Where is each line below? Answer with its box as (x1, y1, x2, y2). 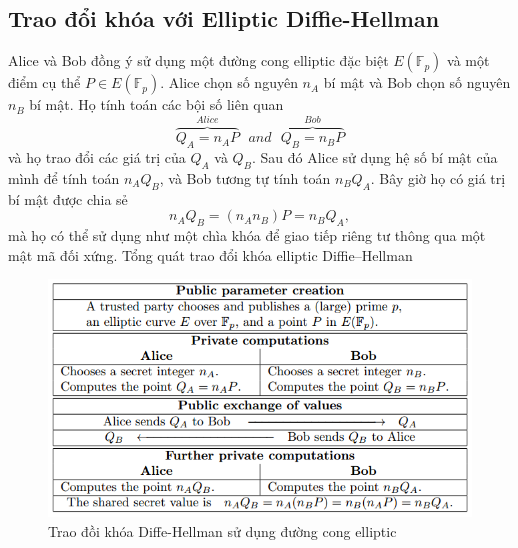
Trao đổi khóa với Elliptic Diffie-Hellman (8, 3, 440, 34)
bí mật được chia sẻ (8, 188, 128, 209)
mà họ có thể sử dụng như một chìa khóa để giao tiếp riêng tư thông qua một (8, 225, 486, 246)
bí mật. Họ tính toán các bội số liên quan (29, 94, 284, 115)
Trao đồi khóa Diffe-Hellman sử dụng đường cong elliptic (48, 520, 397, 541)
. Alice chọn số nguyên (160, 72, 298, 93)
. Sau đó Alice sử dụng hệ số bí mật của (251, 147, 498, 168)
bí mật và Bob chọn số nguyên (323, 72, 511, 93)
